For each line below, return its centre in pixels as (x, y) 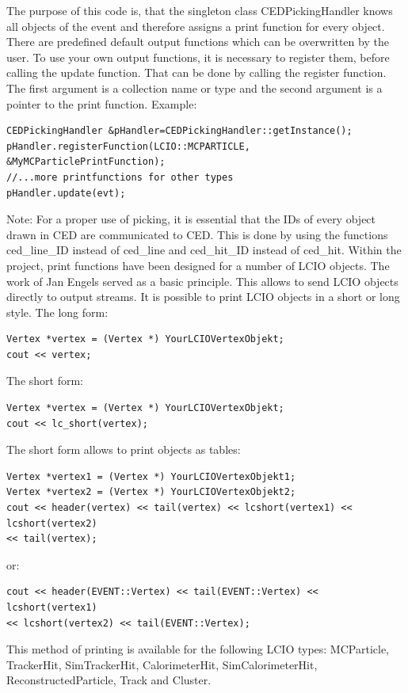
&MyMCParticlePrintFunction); (86, 162)
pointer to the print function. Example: (102, 103)
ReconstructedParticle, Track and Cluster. (109, 680)
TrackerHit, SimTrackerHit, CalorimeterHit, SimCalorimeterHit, (162, 664)
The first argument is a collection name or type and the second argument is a (194, 88)
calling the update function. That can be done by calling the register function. (196, 72)
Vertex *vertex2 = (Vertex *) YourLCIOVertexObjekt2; (151, 492)
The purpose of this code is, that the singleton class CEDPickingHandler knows (200, 10)
